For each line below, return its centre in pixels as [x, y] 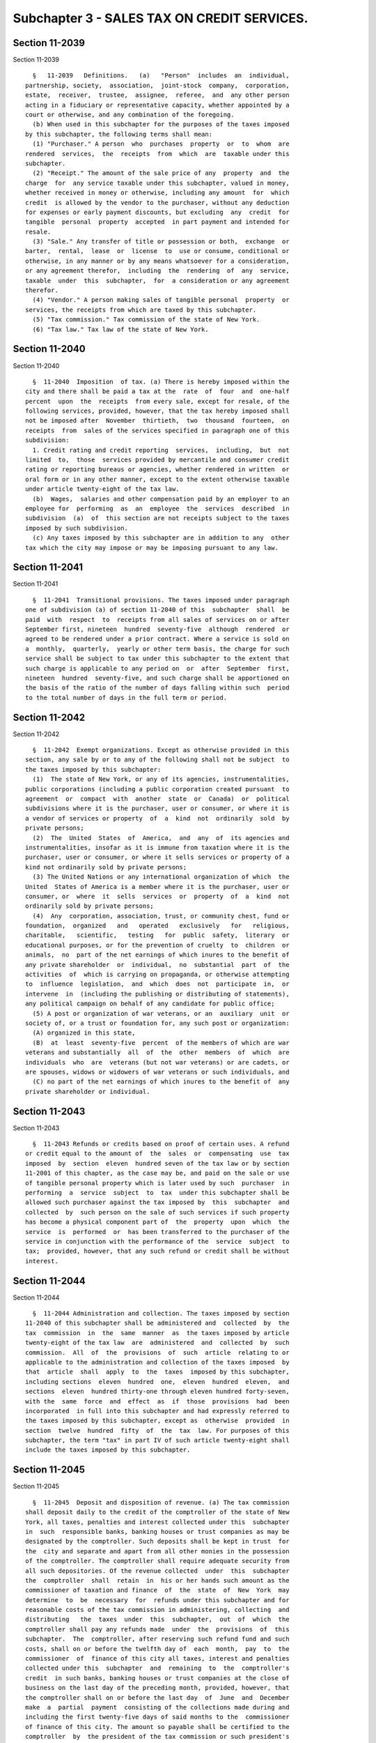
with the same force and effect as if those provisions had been [157, 1401]
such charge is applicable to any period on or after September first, [157, 668]
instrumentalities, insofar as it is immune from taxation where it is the [157, 847]
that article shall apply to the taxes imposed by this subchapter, [157, 1372]
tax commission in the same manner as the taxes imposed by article [157, 1333]
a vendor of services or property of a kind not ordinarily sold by [157, 818]
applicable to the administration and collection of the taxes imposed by [157, 1362]
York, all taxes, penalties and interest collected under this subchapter [157, 1522]
